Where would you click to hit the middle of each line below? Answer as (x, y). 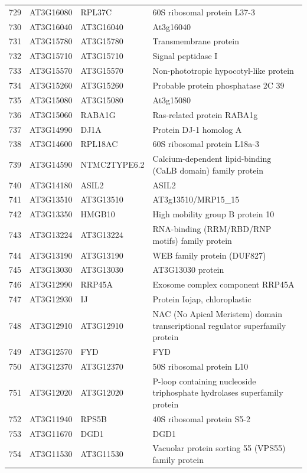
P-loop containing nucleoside (204, 381)
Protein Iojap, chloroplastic (202, 299)
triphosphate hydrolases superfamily (218, 392)
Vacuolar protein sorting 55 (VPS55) (219, 448)
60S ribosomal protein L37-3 (204, 12)
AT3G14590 (51, 164)
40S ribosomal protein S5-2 (202, 418)
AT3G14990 (51, 129)
